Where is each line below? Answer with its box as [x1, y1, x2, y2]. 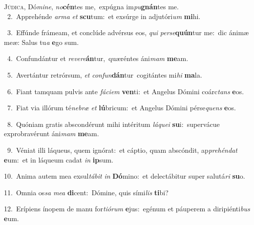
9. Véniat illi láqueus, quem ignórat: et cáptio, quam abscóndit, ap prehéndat [7, 144, 237, 155]
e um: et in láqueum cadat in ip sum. [4, 154, 114, 164]
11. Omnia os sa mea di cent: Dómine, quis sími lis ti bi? [4, 187, 169, 197]
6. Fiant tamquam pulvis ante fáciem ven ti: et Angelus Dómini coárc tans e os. [7, 86, 244, 96]
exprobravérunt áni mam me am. [4, 128, 99, 139]
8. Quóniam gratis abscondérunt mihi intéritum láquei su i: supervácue [7, 119, 220, 129]
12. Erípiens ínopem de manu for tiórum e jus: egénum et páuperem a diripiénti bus [4, 204, 250, 214]
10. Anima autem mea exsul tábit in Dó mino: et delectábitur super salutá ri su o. [4, 171, 245, 181]
